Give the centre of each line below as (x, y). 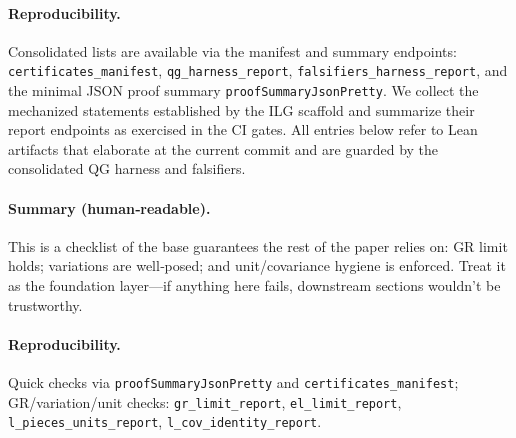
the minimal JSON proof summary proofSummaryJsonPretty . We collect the (243, 90)
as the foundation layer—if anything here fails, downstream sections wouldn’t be (254, 285)
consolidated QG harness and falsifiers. (127, 168)
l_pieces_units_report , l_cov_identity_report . (165, 421)
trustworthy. (45, 304)
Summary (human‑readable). (109, 207)
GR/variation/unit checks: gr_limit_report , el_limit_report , (205, 401)
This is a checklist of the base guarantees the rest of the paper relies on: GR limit (258, 245)
